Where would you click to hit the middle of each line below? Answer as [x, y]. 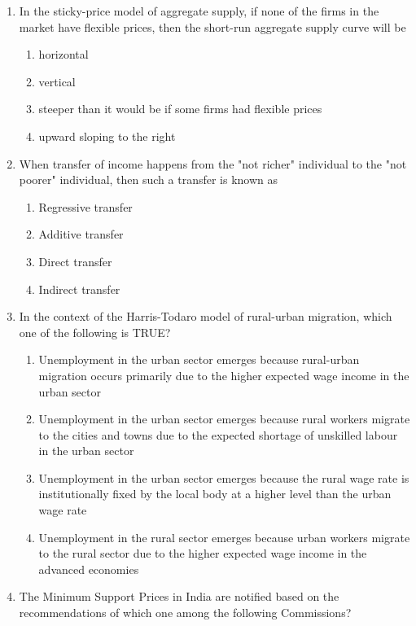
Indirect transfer [79, 289]
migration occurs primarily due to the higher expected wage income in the [224, 375]
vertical [57, 81]
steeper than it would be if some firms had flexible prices [180, 109]
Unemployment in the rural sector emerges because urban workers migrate [224, 537]
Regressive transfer [85, 206]
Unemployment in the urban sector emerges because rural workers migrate [224, 419]
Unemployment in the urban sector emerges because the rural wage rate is [224, 477]
